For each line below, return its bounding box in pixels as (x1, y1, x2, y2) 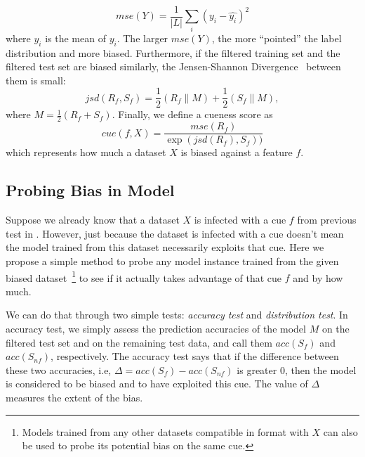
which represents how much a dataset (6, 145, 166, 160)
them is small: (6, 72, 66, 87)
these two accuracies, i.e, (6, 362, 112, 377)
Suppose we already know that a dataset (6, 212, 180, 227)
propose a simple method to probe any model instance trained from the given (6, 253, 339, 268)
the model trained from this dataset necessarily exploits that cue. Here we (6, 240, 324, 255)
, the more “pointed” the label (211, 30, 342, 45)
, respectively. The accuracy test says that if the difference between (51, 349, 339, 363)
